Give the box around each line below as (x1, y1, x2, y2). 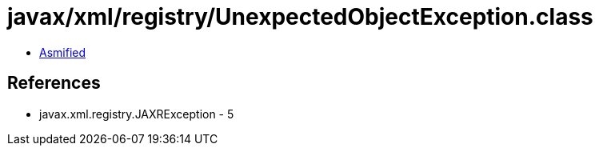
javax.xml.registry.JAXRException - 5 (39, 106, 234, 121)
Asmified (39, 45, 86, 59)
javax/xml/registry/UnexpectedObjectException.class (7, 3, 593, 30)
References (7, 73, 101, 94)
